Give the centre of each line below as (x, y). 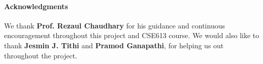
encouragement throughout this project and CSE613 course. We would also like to (132, 35)
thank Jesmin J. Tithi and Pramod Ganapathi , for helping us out (114, 45)
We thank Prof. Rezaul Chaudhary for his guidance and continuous (114, 25)
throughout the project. (41, 55)
